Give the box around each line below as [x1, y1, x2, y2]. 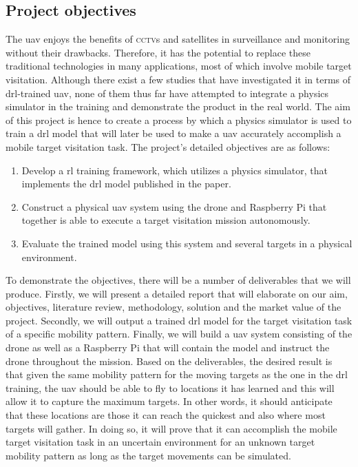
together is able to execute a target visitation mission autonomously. [21, 213, 310, 227]
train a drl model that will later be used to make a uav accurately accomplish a [6, 126, 341, 141]
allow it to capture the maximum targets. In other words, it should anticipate [6, 394, 333, 408]
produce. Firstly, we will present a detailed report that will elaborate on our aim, [6, 286, 348, 300]
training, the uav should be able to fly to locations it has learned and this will [6, 380, 335, 395]
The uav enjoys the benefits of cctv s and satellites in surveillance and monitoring [6, 32, 350, 46]
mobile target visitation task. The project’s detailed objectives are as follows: [6, 139, 330, 154]
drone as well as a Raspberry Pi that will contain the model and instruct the [6, 340, 330, 355]
